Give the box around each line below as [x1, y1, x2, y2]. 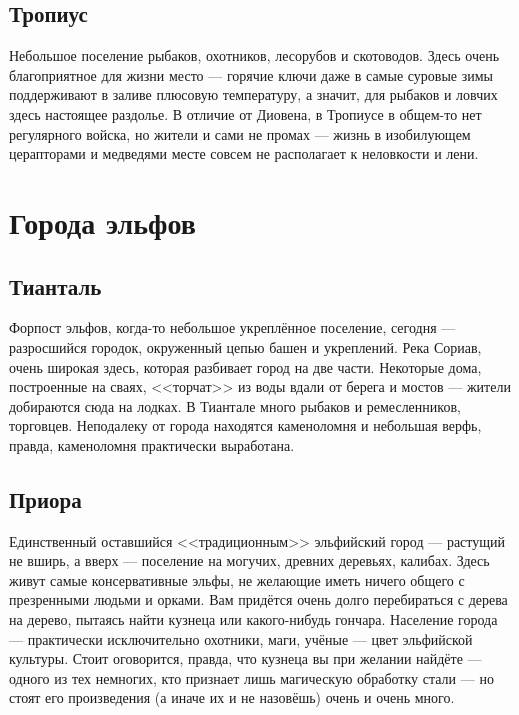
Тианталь [9, 270, 102, 301]
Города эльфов [9, 201, 196, 242]
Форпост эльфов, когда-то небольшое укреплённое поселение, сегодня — [9, 317, 456, 338]
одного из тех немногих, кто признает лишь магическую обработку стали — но [9, 667, 494, 688]
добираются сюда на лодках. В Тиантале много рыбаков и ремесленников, [9, 395, 461, 416]
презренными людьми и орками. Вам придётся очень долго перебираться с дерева [9, 589, 508, 610]
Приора [9, 483, 82, 514]
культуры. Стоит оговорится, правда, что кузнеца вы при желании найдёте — [9, 648, 482, 669]
